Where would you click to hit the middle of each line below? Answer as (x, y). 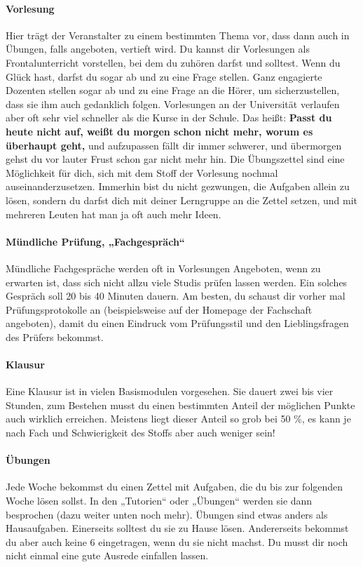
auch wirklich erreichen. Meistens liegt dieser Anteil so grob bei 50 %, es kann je (178, 419)
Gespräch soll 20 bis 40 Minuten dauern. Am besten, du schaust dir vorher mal (176, 296)
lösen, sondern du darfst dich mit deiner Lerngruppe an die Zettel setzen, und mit (181, 200)
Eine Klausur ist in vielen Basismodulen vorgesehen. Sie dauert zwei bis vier (170, 391)
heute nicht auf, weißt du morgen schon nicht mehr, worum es (159, 131)
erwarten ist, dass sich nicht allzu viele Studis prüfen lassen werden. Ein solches (177, 282)
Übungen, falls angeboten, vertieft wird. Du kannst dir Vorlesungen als (158, 49)
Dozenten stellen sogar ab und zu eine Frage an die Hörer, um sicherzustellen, (173, 90)
